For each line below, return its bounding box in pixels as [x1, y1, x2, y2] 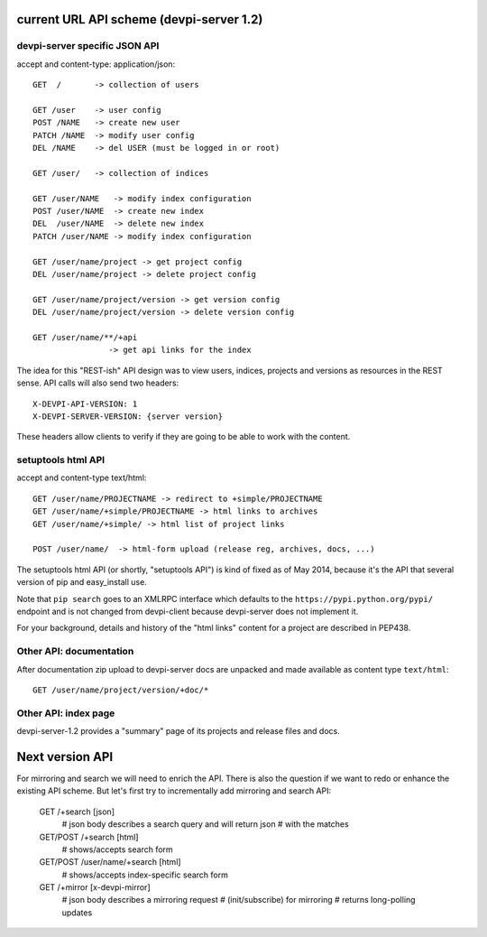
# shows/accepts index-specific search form [61, 869, 229, 880]
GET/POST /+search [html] [39, 831, 139, 842]
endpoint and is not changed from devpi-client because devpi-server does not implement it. [16, 606, 359, 617]
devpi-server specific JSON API [16, 40, 160, 52]
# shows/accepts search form [61, 844, 173, 855]
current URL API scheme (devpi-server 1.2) [16, 12, 263, 27]
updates [61, 907, 93, 918]
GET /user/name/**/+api [32, 332, 138, 342]
